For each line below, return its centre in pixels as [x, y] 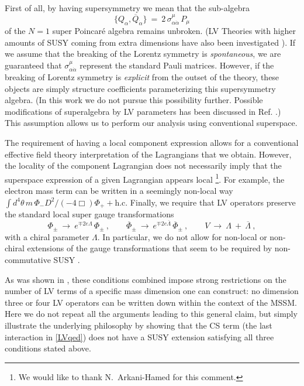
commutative [28, 259]
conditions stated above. [48, 348]
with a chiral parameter [47, 236]
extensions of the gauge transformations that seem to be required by [150, 248]
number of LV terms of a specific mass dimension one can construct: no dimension [152, 291]
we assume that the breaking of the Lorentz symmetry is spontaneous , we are [143, 54]
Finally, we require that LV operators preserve [213, 202]
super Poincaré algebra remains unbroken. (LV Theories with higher [174, 31]
